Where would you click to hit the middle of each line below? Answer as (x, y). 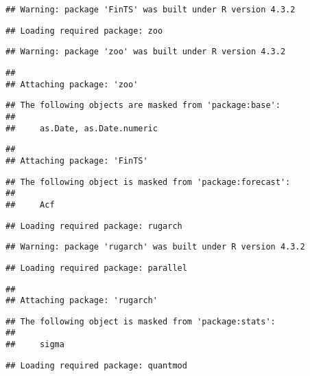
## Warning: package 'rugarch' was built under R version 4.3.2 (155, 247)
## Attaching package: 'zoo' (72, 84)
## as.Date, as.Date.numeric (82, 128)
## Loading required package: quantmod (96, 365)
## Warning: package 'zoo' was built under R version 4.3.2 (146, 52)
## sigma (35, 345)
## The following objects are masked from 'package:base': (143, 106)
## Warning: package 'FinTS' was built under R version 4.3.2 (151, 10)
